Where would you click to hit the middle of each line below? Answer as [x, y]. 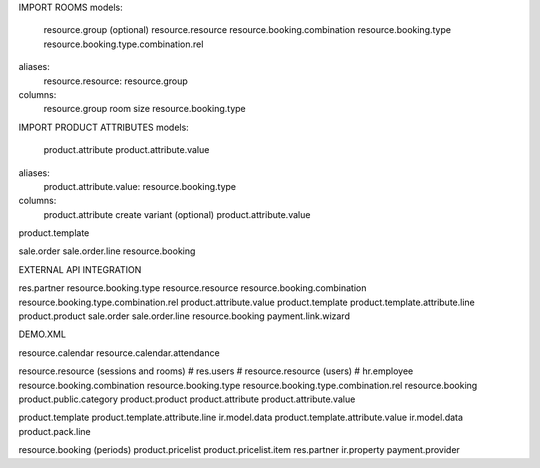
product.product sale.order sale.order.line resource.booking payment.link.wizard [184, 316]
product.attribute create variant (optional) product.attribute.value [177, 214]
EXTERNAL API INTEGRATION [80, 269]
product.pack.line [54, 431]
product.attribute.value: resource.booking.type [140, 186]
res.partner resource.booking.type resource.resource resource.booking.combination [192, 288]
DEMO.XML [42, 334]
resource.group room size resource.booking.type [145, 109]
